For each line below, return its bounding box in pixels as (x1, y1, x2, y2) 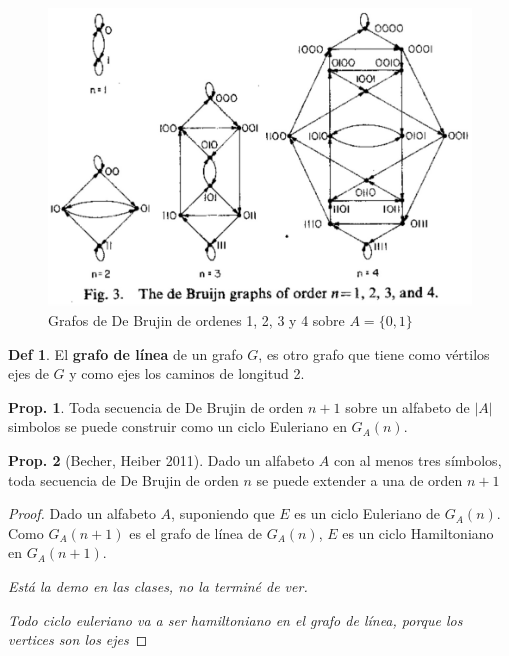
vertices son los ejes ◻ (8, 629, 148, 650)
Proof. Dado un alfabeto (8, 503, 156, 524)
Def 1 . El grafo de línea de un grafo (8, 343, 243, 364)
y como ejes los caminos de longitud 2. (69, 363, 305, 384)
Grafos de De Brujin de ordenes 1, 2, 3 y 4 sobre (48, 310, 345, 331)
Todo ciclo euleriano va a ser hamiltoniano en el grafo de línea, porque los (8, 609, 463, 630)
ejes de (8, 363, 49, 384)
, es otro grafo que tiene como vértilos (258, 343, 490, 364)
